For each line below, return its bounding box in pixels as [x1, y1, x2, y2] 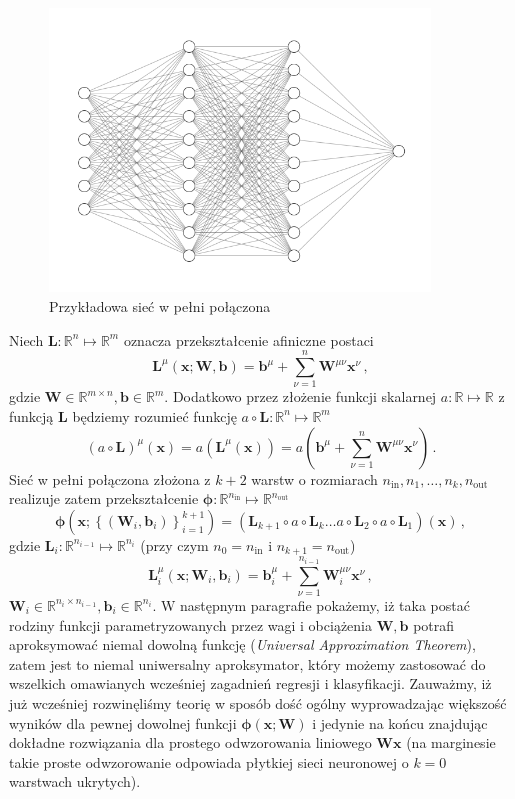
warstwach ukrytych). [9, 771, 141, 792]
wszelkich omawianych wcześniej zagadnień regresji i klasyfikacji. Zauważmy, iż [9, 673, 492, 694]
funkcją [9, 405, 54, 426]
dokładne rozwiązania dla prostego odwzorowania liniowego [9, 732, 372, 753]
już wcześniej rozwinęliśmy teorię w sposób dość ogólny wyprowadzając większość [9, 692, 507, 713]
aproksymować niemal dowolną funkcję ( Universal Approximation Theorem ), [9, 634, 476, 655]
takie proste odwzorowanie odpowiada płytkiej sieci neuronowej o [9, 751, 409, 772]
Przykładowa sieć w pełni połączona [49, 296, 271, 317]
